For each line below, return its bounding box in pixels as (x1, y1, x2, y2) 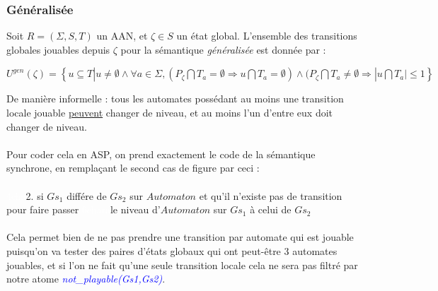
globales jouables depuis (6, 42, 110, 57)
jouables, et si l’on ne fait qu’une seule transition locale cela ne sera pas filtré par (6, 257, 358, 272)
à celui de (250, 202, 292, 217)
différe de (67, 188, 107, 203)
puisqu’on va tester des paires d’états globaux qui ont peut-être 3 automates (6, 243, 338, 258)
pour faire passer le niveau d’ (6, 202, 161, 217)
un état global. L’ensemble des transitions (176, 28, 357, 43)
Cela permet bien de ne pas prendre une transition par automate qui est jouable (6, 230, 354, 244)
